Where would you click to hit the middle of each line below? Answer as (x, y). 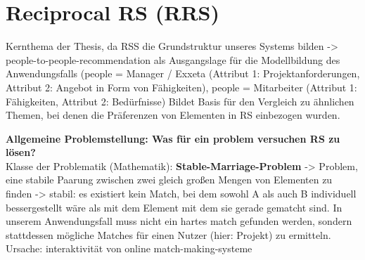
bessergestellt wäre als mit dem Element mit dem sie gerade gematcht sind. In (174, 207)
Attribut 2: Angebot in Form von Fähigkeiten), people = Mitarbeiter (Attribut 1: (181, 87)
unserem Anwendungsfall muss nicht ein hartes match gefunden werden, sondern (179, 221)
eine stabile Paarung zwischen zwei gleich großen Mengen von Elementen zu (169, 180)
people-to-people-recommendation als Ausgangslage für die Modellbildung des (173, 59)
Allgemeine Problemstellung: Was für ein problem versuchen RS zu (173, 138)
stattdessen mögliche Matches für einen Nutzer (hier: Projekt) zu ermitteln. (168, 234)
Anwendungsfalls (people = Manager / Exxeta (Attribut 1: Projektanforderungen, (183, 73)
